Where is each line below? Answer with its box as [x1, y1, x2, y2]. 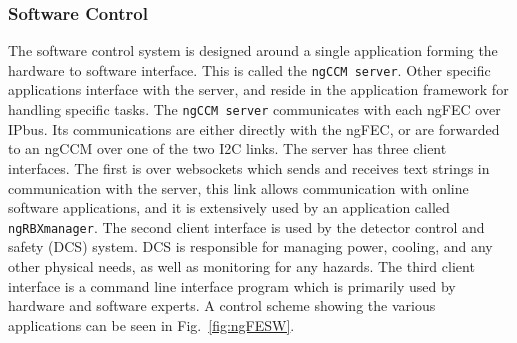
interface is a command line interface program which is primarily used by [8, 275, 456, 296]
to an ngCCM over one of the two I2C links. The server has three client [8, 138, 447, 159]
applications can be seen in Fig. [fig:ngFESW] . [8, 314, 295, 335]
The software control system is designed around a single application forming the [8, 40, 498, 61]
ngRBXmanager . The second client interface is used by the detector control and [8, 216, 485, 237]
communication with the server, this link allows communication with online [8, 177, 469, 198]
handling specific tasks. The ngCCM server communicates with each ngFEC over [8, 99, 501, 120]
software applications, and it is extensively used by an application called [8, 197, 450, 218]
